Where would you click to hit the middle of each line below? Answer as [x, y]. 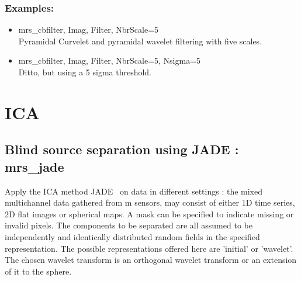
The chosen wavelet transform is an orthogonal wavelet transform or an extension [151, 260]
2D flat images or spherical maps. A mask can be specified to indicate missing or [149, 214]
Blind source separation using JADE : [122, 149]
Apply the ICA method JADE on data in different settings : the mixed [134, 191]
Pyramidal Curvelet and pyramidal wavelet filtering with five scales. [140, 41]
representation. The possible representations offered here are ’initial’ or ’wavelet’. [149, 248]
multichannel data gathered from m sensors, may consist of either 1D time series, [150, 202]
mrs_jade [34, 166]
